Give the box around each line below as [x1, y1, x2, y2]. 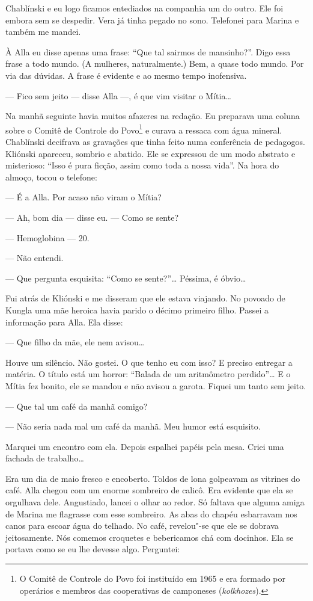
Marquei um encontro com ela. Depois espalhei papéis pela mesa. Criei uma [5, 440, 284, 452]
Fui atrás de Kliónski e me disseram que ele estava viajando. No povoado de [5, 292, 285, 304]
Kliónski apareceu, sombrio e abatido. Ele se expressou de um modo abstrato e [5, 147, 296, 159]
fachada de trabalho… [5, 452, 84, 464]
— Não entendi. [5, 251, 64, 264]
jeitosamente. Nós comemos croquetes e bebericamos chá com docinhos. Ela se [5, 531, 294, 543]
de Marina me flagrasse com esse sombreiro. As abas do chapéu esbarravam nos [5, 507, 297, 520]
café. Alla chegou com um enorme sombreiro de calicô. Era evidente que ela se [5, 484, 293, 496]
